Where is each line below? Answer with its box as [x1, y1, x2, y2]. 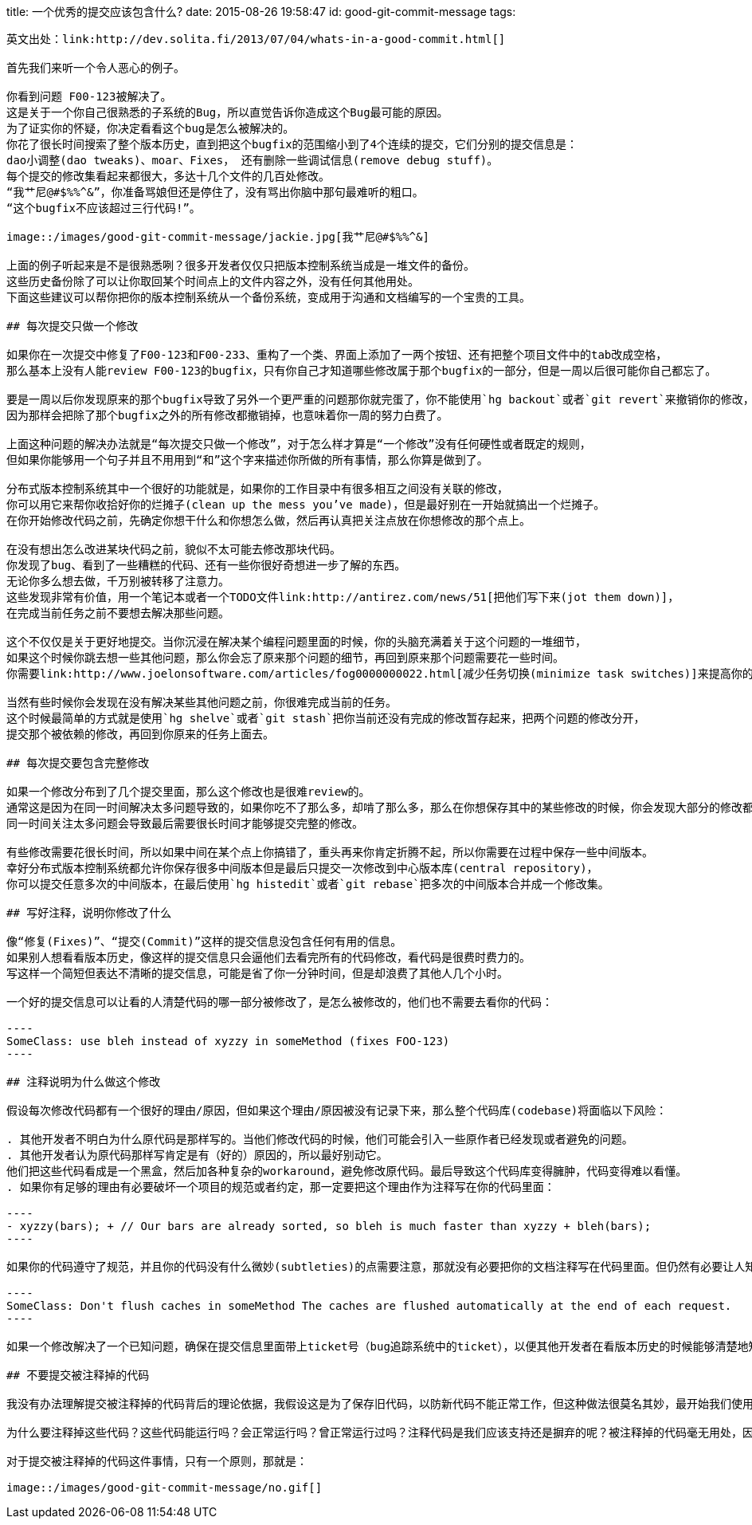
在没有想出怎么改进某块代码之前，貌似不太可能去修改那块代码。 [6, 543, 341, 556]
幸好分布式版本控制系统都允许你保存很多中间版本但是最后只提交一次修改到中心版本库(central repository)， [6, 862, 598, 875]
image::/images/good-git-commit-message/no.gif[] [6, 1481, 323, 1494]
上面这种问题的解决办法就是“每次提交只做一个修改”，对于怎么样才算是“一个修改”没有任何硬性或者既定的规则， [6, 438, 591, 450]
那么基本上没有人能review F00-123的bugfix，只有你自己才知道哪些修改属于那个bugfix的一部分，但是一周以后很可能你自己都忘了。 [6, 364, 717, 377]
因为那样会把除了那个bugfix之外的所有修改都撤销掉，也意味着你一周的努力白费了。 [6, 409, 448, 422]
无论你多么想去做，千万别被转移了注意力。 [6, 575, 229, 588]
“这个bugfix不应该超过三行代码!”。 [6, 202, 201, 214]
